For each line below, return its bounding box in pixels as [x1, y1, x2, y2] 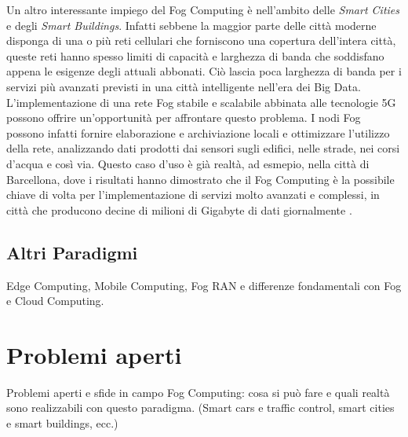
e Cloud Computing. [6, 292, 104, 309]
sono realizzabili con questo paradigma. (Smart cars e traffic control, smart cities [6, 399, 395, 416]
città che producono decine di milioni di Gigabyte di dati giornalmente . [6, 201, 352, 218]
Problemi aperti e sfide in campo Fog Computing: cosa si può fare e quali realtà [6, 384, 390, 400]
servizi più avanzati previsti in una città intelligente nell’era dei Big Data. [6, 78, 361, 94]
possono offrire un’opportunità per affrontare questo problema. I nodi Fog [6, 109, 361, 126]
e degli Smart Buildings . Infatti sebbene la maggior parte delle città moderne [6, 17, 377, 33]
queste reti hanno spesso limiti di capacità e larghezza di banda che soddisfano [6, 47, 384, 64]
